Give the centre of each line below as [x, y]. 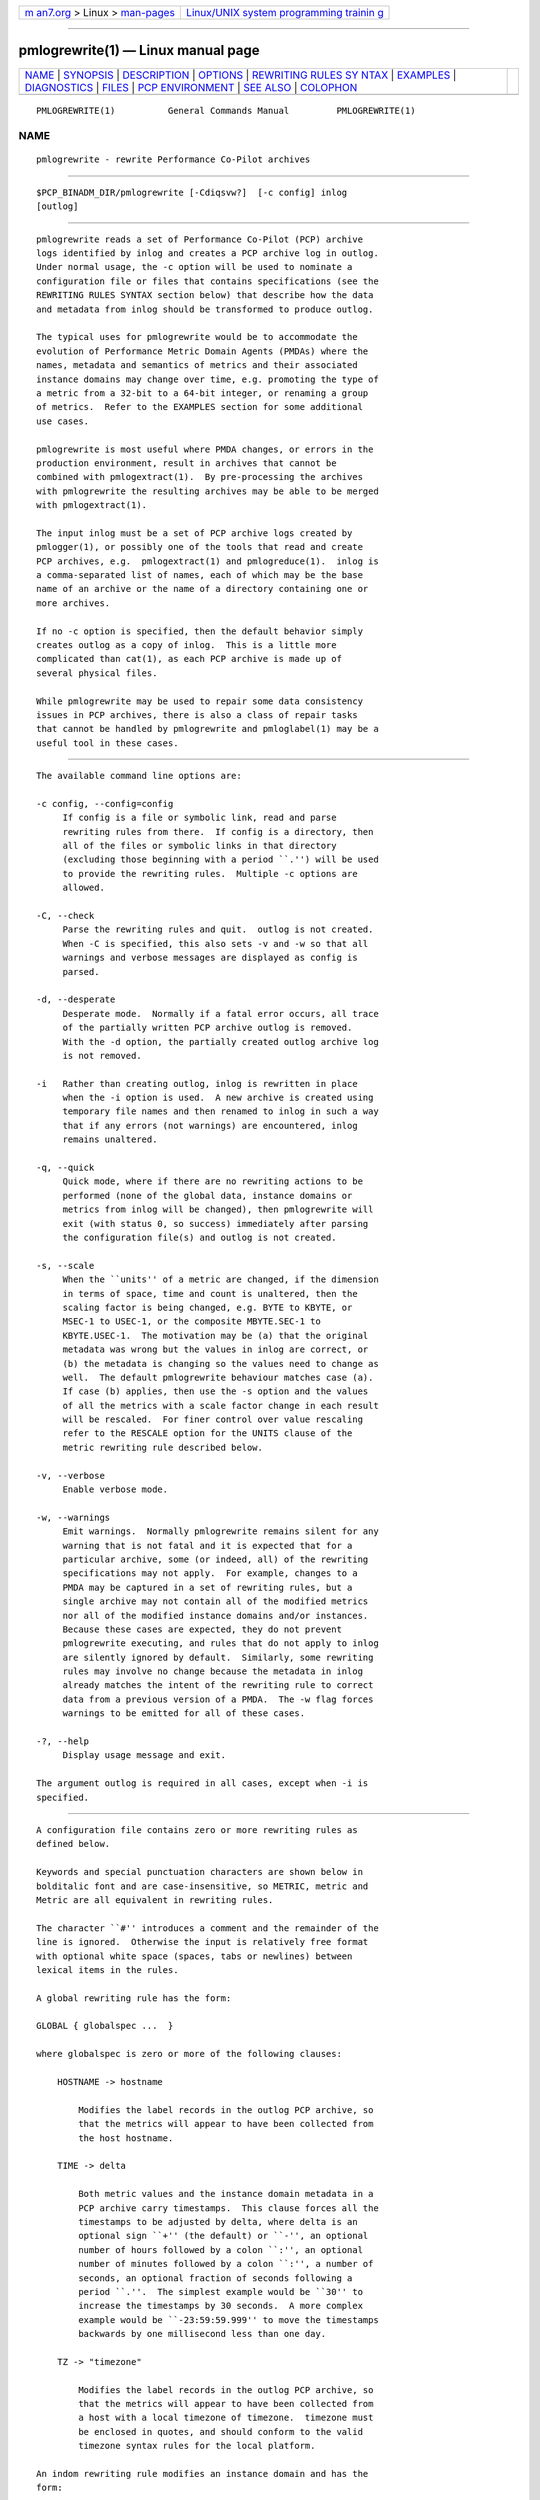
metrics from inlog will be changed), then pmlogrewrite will [218, 1209]
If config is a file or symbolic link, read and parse [199, 818]
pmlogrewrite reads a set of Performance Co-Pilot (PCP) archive [200, 239]
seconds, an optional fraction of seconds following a [215, 2278]
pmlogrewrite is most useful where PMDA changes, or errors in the [205, 449]
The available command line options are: [139, 776]
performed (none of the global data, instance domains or [207, 1195]
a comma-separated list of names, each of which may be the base [200, 575]
